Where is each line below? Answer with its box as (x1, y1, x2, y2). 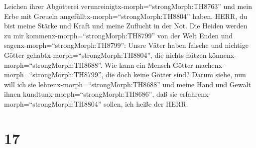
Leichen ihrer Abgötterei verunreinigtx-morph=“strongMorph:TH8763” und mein (4, 1, 253, 11)
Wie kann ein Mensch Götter (105, 59, 193, 70)
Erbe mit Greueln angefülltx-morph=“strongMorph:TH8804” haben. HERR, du (4, 10, 248, 21)
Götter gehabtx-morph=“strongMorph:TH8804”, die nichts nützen (4, 49, 207, 60)
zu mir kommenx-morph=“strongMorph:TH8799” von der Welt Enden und (4, 30, 233, 40)
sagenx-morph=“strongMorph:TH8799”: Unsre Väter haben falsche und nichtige (4, 40, 249, 50)
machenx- (195, 59, 225, 70)
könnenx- (209, 49, 237, 60)
